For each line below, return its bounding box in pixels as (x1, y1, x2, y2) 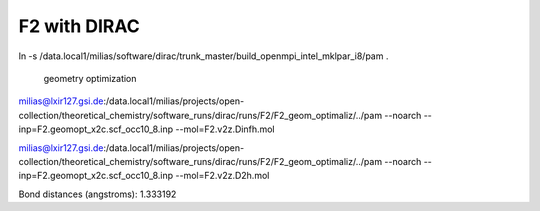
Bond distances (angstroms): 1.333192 (18, 188, 177, 200)
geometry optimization (43, 72, 137, 84)
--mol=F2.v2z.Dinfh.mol (175, 123, 275, 135)
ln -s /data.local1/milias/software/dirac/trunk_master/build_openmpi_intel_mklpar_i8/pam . (18, 50, 389, 62)
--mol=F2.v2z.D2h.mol (175, 170, 270, 182)
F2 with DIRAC (18, 15, 140, 37)
